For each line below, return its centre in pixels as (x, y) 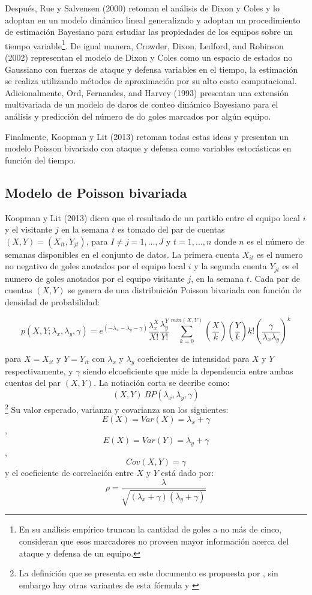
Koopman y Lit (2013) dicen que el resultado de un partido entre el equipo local (152, 217)
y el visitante (29, 229)
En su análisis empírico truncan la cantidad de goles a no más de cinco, (150, 529)
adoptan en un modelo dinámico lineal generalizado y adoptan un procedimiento (153, 20)
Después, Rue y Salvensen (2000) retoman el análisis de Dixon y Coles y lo (142, 8)
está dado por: (187, 473)
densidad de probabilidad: (52, 302)
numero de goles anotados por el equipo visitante (95, 278)
